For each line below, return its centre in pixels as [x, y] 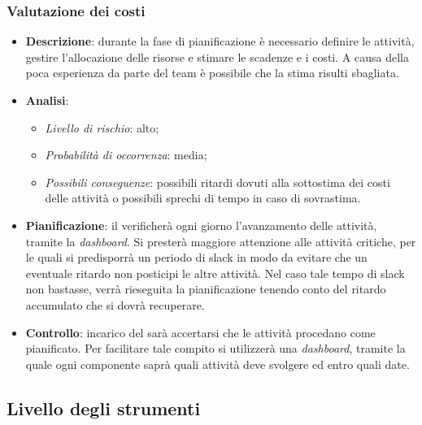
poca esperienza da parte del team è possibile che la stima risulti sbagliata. [212, 73]
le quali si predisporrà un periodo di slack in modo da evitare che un [196, 257]
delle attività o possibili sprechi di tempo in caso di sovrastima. [203, 198]
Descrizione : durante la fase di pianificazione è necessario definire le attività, [220, 41]
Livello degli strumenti [104, 408]
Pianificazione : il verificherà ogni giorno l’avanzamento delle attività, [201, 225]
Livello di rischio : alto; [102, 127]
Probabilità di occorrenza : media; [126, 155]
